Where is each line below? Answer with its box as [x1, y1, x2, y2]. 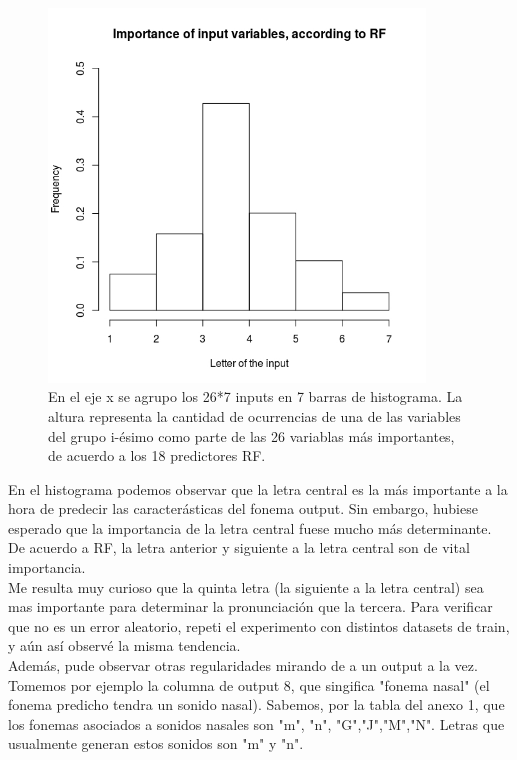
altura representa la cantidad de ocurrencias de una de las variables [48, 405, 461, 426]
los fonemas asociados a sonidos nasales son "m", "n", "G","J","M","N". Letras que [8, 713, 505, 734]
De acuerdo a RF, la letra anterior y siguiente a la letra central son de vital [8, 537, 470, 558]
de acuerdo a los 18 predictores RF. [48, 445, 266, 466]
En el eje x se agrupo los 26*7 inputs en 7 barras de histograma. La [48, 386, 463, 407]
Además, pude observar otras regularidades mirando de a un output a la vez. [8, 655, 478, 676]
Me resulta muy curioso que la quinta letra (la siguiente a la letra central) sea [8, 576, 484, 597]
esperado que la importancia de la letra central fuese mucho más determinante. [8, 517, 492, 538]
